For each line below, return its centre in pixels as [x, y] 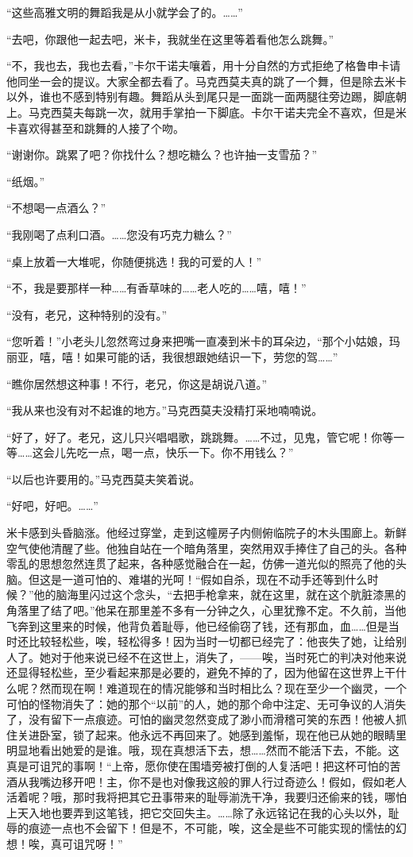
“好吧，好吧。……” [52, 506]
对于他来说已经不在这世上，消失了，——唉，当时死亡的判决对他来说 [228, 656]
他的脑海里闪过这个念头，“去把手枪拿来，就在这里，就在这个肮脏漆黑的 [220, 594]
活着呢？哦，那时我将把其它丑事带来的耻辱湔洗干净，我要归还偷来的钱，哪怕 [206, 797]
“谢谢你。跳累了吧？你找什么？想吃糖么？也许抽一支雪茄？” [162, 154]
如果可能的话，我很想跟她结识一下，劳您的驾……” [211, 356]
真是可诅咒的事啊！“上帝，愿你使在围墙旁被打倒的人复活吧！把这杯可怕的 [198, 765]
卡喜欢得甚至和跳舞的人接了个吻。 [95, 127]
